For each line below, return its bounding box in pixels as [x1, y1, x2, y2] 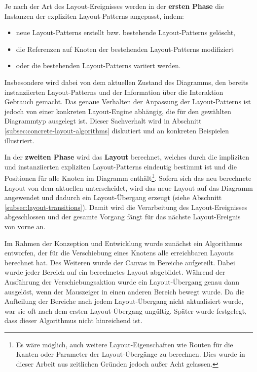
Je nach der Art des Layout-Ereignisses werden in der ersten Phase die [4, 1, 224, 11]
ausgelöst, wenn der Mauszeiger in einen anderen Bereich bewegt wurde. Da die [4, 286, 245, 296]
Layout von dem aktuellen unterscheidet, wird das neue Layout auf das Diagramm [4, 182, 253, 193]
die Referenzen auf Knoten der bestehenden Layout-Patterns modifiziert [16, 43, 234, 54]
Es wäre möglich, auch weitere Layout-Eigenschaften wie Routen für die [16, 339, 233, 349]
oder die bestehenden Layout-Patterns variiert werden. [16, 60, 181, 71]
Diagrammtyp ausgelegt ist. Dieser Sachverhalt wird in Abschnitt [4, 116, 202, 126]
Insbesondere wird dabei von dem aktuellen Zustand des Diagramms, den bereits [4, 77, 249, 87]
